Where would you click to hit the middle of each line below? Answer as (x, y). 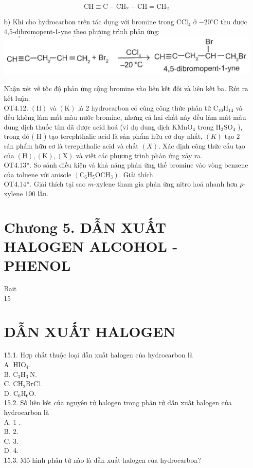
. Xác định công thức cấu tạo (202, 146)
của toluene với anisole (38, 174)
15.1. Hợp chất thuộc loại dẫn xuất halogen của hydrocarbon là (99, 355)
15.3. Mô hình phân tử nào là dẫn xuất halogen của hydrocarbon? (102, 459)
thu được (234, 22)
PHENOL (37, 265)
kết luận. (17, 98)
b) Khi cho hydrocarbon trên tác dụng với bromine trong (89, 22)
